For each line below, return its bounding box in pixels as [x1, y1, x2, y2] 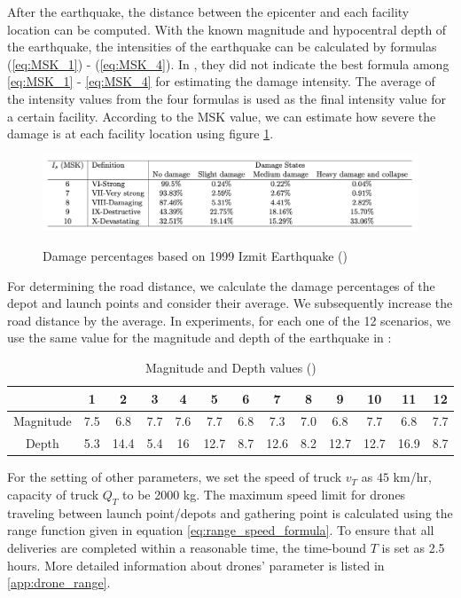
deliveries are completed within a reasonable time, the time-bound [7, 538, 367, 556]
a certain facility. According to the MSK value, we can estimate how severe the [7, 106, 436, 125]
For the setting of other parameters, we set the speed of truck [7, 468, 342, 486]
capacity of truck [7, 484, 99, 503]
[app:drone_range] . [7, 573, 111, 592]
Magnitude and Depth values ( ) [145, 358, 316, 377]
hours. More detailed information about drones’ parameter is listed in [7, 555, 385, 574]
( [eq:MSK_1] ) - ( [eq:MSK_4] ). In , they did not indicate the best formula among [7, 54, 449, 73]
